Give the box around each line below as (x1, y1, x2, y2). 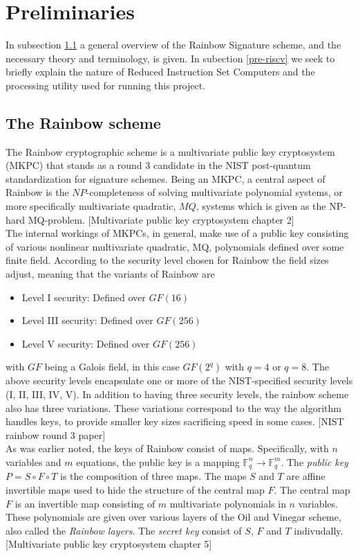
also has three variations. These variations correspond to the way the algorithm (6, 400, 342, 415)
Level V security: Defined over (21, 336, 150, 350)
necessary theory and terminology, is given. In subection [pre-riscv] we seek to (6, 51, 335, 65)
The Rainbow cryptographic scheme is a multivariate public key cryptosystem (6, 144, 335, 159)
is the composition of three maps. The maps (59, 469, 247, 483)
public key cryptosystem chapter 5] (64, 537, 212, 551)
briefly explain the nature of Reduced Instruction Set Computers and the (6, 64, 315, 79)
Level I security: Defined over (21, 289, 146, 304)
